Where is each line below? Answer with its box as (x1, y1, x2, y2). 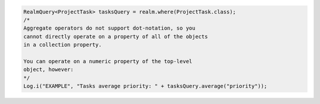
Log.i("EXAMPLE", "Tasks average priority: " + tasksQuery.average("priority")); (23, 83, 268, 90)
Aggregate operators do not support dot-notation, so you (23, 25, 196, 32)
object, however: (23, 66, 74, 73)
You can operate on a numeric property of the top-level (23, 58, 193, 64)
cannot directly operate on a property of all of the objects (23, 33, 208, 40)
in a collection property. (23, 41, 102, 48)
